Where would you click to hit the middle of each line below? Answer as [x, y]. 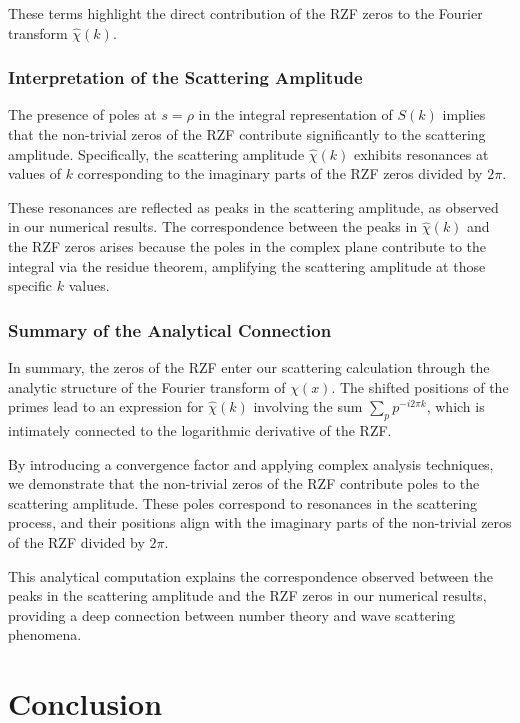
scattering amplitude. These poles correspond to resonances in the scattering [242, 502]
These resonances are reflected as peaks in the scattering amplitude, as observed [253, 206]
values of [34, 173]
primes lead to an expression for [106, 406]
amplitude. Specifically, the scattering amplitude [156, 153]
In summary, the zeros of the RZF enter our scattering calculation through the [249, 366]
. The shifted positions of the [420, 386]
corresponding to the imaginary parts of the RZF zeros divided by [280, 173]
